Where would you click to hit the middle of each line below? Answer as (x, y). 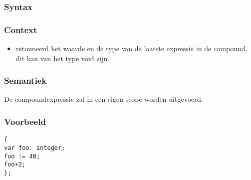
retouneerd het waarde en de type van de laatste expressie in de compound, (132, 48)
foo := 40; (22, 156)
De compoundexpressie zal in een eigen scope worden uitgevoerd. (104, 99)
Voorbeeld (25, 121)
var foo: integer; (35, 148)
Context (21, 29)
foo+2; (15, 165)
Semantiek (25, 80)
